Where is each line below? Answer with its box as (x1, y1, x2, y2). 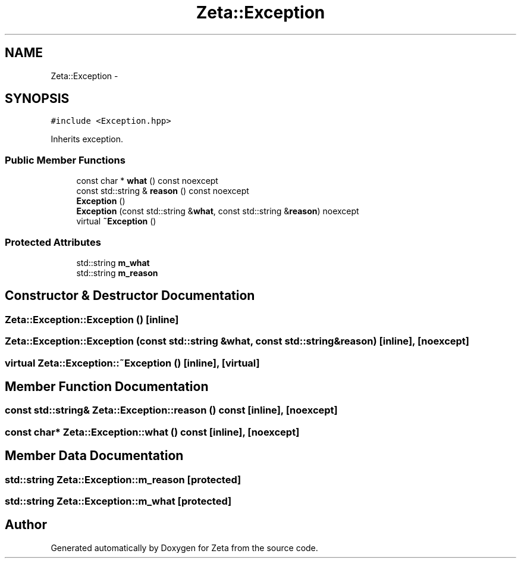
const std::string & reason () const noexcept (76, 186, 249, 196)
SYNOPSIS (5, 91, 70, 107)
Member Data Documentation (5, 448, 184, 464)
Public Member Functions (5, 154, 125, 166)
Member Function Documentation (5, 379, 209, 394)
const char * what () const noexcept (76, 176, 218, 186)
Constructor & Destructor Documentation (5, 288, 255, 304)
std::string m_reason (76, 267, 158, 278)
